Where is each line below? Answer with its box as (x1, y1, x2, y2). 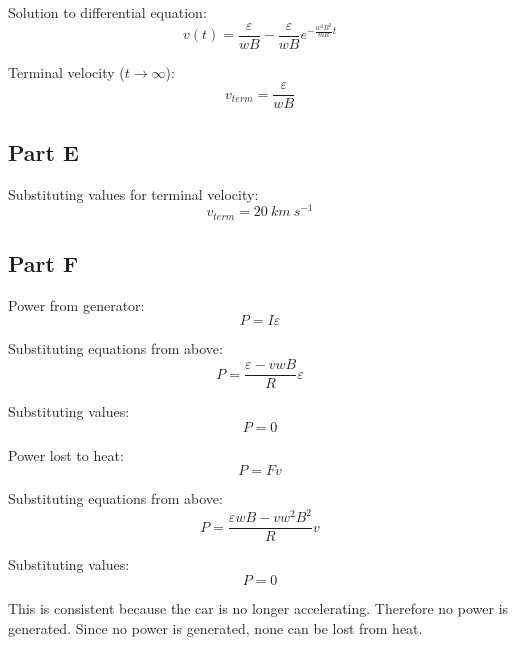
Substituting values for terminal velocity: (8, 183, 259, 204)
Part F (8, 248, 79, 279)
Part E (8, 136, 79, 167)
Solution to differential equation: (8, 2, 207, 22)
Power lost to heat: (8, 444, 124, 465)
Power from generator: (8, 294, 145, 315)
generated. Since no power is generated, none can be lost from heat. (8, 617, 423, 638)
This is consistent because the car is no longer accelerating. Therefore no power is (8, 598, 509, 619)
